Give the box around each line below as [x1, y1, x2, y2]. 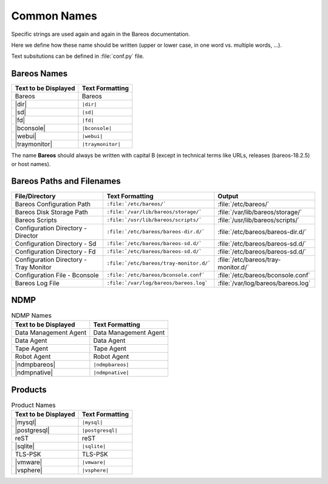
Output [217, 192, 239, 200]
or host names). [11, 160, 51, 167]
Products [11, 384, 47, 395]
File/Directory [15, 192, 56, 200]
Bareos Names [11, 69, 68, 79]
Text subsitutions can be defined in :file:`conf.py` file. [11, 52, 145, 60]
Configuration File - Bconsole [15, 271, 99, 279]
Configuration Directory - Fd [15, 247, 96, 255]
